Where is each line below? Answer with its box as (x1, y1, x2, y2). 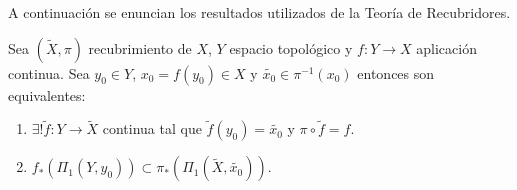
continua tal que (102, 118, 202, 139)
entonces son (357, 62, 435, 83)
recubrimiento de (88, 37, 192, 58)
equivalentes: (8, 84, 86, 105)
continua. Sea (8, 62, 90, 83)
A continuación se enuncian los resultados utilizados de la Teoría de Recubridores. (8, 2, 511, 22)
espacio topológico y (229, 37, 353, 58)
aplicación (416, 37, 477, 58)
